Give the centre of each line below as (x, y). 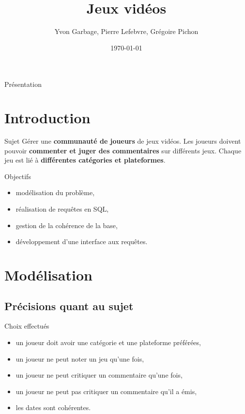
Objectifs (18, 176)
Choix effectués (27, 326)
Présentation (23, 84)
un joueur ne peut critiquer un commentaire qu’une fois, (99, 375)
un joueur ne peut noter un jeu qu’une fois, (80, 358)
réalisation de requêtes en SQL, (62, 209)
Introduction (47, 118)
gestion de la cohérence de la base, (67, 225)
